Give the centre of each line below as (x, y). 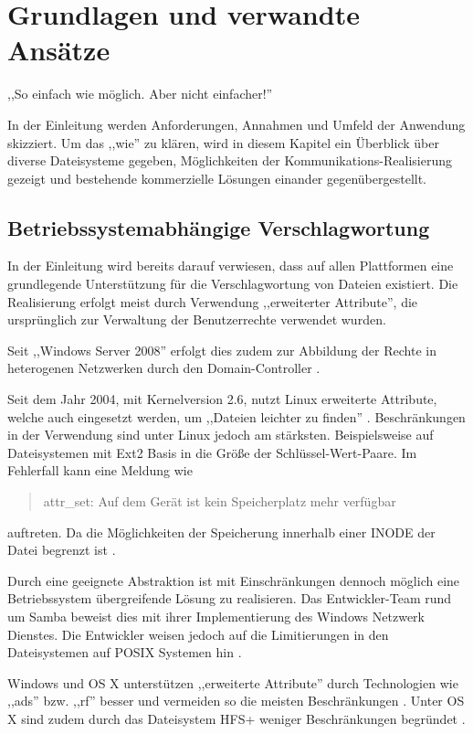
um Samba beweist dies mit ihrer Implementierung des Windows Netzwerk (216, 616)
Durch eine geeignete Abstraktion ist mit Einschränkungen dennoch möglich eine (234, 580)
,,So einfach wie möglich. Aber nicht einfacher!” (140, 94)
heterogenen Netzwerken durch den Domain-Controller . (164, 368)
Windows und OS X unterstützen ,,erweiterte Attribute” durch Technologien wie (233, 682)
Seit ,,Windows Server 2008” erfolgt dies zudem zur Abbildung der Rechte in (222, 350)
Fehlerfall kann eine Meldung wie (100, 470)
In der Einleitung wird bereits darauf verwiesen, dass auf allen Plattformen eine (231, 266)
